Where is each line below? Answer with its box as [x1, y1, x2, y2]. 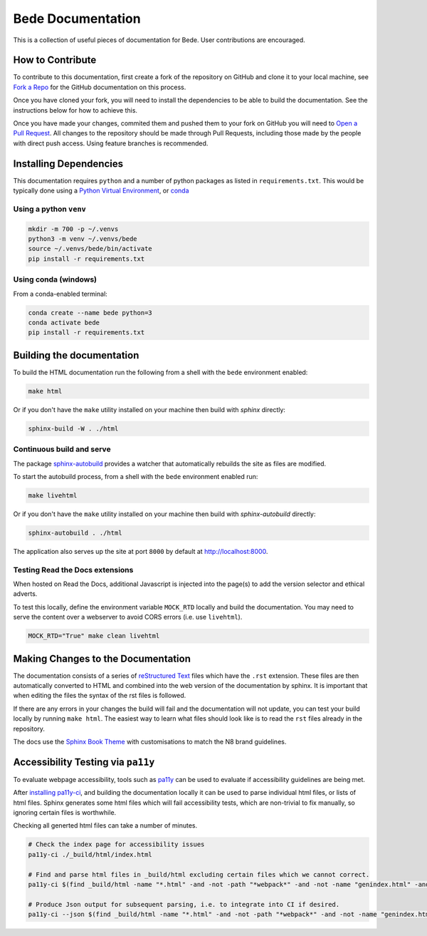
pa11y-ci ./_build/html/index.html [28, 850, 152, 858]
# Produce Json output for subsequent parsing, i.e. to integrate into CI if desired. [28, 900, 340, 908]
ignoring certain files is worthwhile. [13, 808, 117, 817]
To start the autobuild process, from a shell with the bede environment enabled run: [13, 472, 258, 480]
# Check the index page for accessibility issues [28, 840, 205, 848]
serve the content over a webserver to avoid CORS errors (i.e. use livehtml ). [13, 613, 243, 622]
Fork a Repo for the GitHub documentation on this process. [13, 83, 186, 91]
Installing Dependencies [13, 158, 124, 170]
